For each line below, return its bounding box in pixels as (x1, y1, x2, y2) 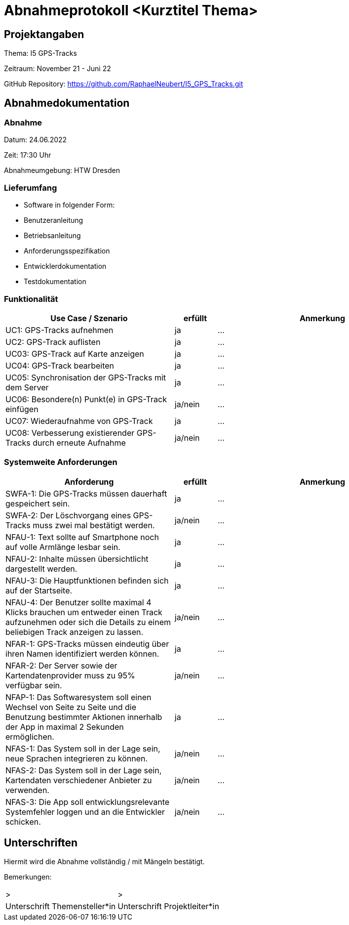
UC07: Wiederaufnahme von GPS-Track (5, 416, 153, 426)
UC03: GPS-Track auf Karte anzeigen (5, 348, 144, 359)
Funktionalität (4, 294, 58, 304)
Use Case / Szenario (50, 313, 128, 323)
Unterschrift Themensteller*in (5, 901, 116, 912)
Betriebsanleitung (24, 231, 81, 240)
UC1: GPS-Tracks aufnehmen (5, 325, 114, 335)
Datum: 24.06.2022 (4, 135, 67, 144)
